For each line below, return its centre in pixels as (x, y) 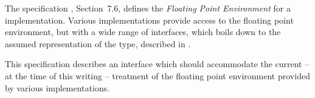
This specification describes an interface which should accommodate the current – (157, 64)
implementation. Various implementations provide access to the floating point (149, 20)
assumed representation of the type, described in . (98, 43)
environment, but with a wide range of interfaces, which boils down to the (143, 32)
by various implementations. (57, 87)
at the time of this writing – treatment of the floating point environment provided (157, 75)
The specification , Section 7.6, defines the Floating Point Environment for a (148, 8)
